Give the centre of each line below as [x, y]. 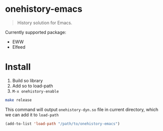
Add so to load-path [33, 86]
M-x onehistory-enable [35, 91]
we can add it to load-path [32, 115]
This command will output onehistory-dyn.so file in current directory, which [82, 109]
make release [18, 100]
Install [18, 67]
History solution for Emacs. [45, 23]
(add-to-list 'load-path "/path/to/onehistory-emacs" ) [63, 124]
